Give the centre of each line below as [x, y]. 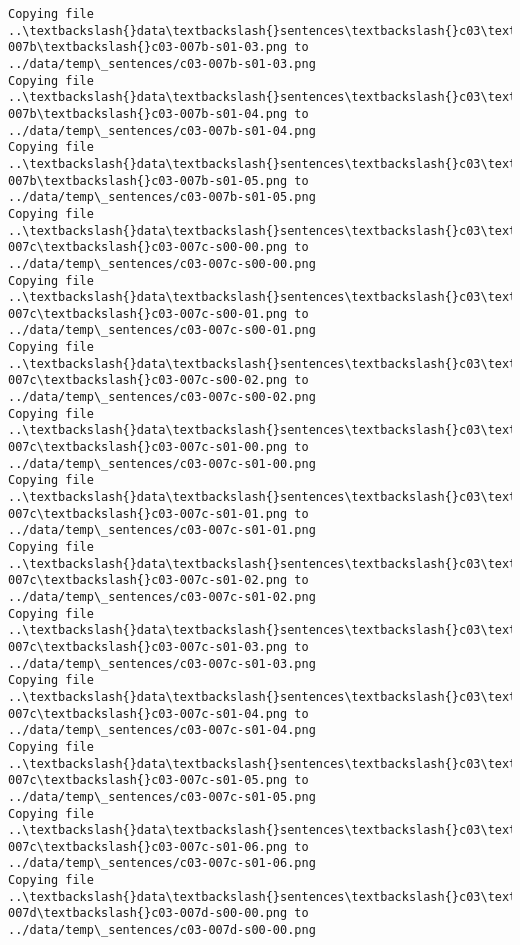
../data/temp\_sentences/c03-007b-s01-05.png [162, 197]
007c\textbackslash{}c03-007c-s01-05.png [148, 780]
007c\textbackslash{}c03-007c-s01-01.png [148, 513]
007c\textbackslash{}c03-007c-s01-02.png [148, 580]
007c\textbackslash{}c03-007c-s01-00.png [148, 447]
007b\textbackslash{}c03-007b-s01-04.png [148, 113]
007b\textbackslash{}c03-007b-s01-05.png [148, 180]
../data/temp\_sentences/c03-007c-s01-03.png [162, 663]
